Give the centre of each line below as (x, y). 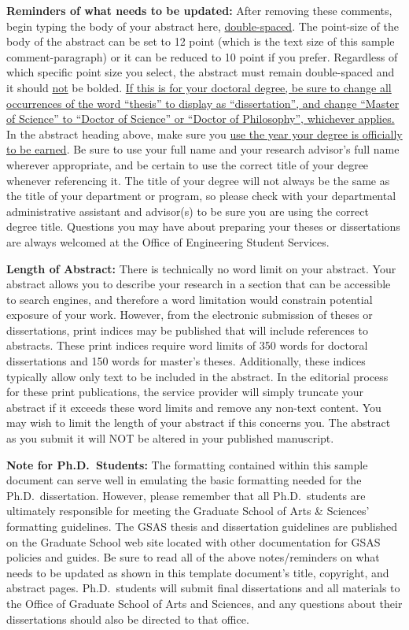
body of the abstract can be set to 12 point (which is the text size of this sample (201, 41)
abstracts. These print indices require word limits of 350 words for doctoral (187, 345)
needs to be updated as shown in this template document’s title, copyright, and (198, 572)
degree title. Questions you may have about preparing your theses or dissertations (203, 226)
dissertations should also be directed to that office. (128, 619)
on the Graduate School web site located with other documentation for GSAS (193, 541)
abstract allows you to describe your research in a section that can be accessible (199, 284)
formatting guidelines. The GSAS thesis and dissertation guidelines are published (202, 526)
